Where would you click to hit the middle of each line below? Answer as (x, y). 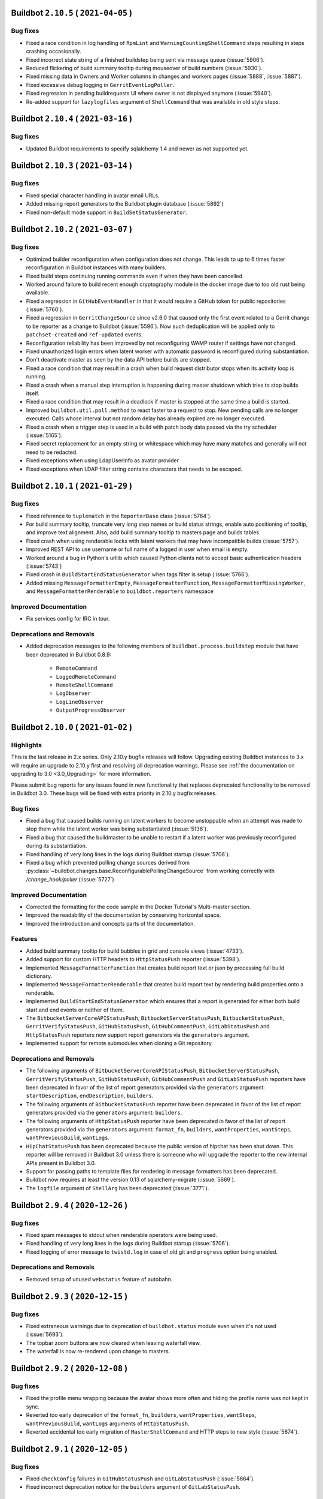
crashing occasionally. (54, 52)
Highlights (26, 745)
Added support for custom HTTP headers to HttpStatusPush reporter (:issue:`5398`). (133, 959)
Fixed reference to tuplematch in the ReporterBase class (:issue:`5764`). (119, 516)
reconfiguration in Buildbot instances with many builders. (96, 267)
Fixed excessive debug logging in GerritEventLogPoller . (100, 85)
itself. (33, 393)
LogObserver (73, 693)
